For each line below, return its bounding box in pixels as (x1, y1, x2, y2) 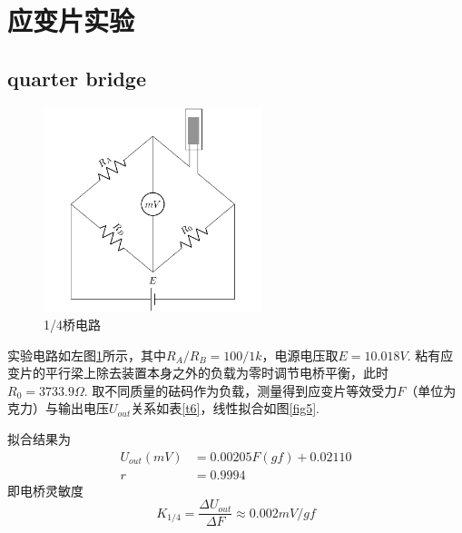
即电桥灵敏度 (7, 480, 84, 499)
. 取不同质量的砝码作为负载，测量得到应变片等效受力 (84, 380, 398, 400)
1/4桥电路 (44, 314, 101, 333)
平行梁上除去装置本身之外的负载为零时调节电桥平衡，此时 (44, 363, 388, 382)
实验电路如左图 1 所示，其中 (7, 345, 166, 364)
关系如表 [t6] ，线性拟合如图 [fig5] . (131, 399, 319, 418)
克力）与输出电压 (7, 399, 109, 418)
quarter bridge (7, 64, 146, 92)
